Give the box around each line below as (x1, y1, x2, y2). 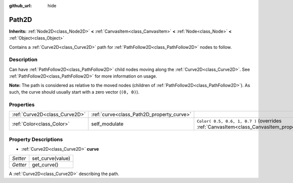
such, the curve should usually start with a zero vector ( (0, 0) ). (9, 89, 140, 95)
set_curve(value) (32, 155, 71, 162)
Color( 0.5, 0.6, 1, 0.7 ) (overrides (197, 118, 282, 124)
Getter (12, 162, 27, 168)
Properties (9, 101, 35, 108)
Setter (12, 155, 26, 162)
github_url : (9, 3, 32, 8)
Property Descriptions (9, 136, 63, 142)
